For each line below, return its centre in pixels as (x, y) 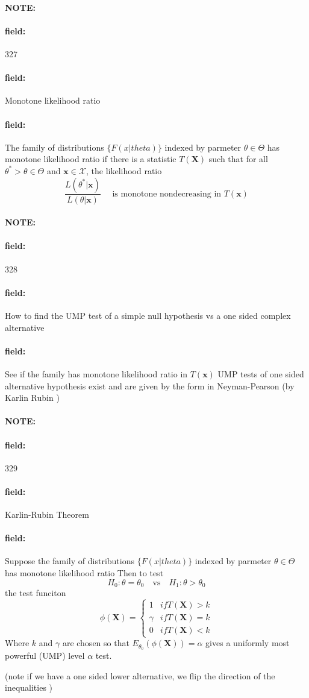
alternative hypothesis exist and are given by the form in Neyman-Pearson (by (150, 385)
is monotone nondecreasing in (167, 194)
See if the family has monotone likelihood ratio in (96, 373)
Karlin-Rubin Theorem (47, 514)
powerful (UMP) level (45, 656)
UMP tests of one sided (261, 373)
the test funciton (36, 593)
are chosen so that (96, 643)
